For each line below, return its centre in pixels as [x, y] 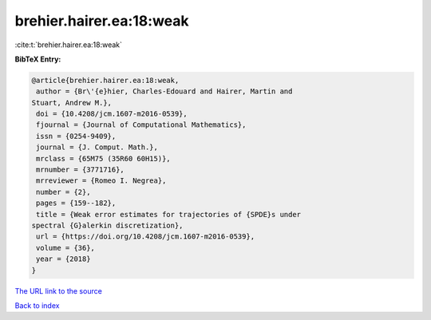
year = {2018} [63, 259]
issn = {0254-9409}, [76, 136]
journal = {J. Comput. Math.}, [97, 147]
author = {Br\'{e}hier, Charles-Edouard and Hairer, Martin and [164, 91]
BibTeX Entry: [38, 59]
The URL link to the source [59, 290]
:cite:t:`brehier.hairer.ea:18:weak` [69, 45]
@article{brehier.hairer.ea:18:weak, [105, 80]
